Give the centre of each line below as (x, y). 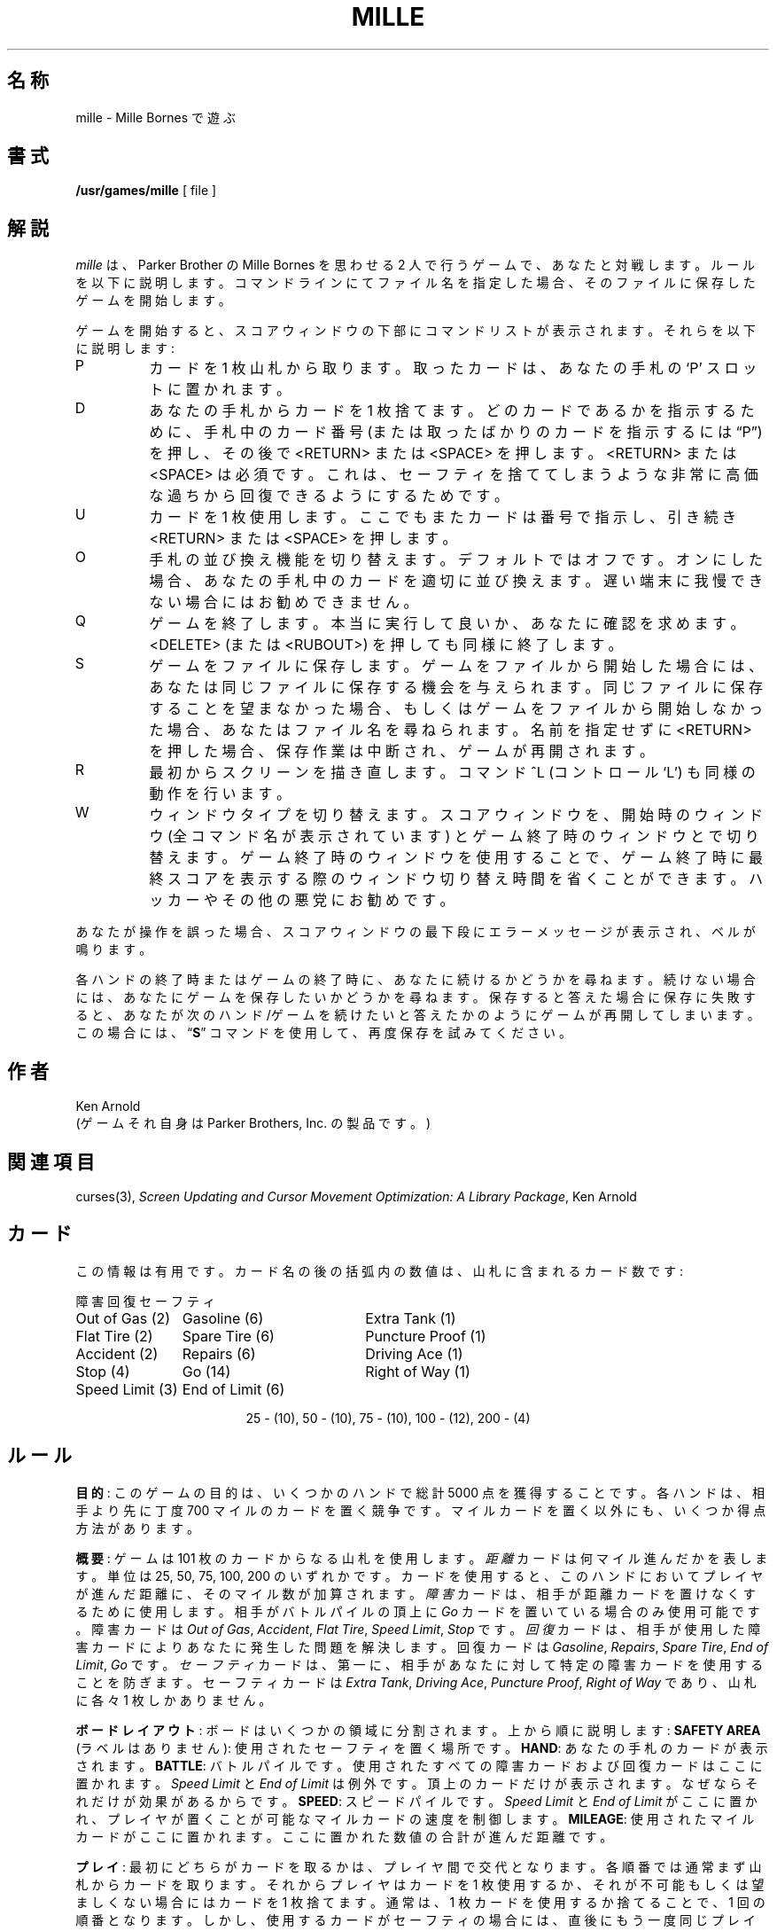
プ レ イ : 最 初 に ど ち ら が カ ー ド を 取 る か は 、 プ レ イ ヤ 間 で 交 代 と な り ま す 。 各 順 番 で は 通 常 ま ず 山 (419, 1866)
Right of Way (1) (418, 1371)
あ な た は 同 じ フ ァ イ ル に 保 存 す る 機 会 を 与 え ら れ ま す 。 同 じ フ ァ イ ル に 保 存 (456, 688)
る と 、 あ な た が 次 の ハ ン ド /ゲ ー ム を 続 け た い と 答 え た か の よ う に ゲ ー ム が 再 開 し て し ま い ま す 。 (418, 1015)
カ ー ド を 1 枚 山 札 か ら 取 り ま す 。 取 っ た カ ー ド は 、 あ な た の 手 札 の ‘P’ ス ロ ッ (453, 368)
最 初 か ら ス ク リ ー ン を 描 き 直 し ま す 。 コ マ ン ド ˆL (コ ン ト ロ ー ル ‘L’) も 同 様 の (452, 773)
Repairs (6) (219, 1353)
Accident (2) (117, 1353)
